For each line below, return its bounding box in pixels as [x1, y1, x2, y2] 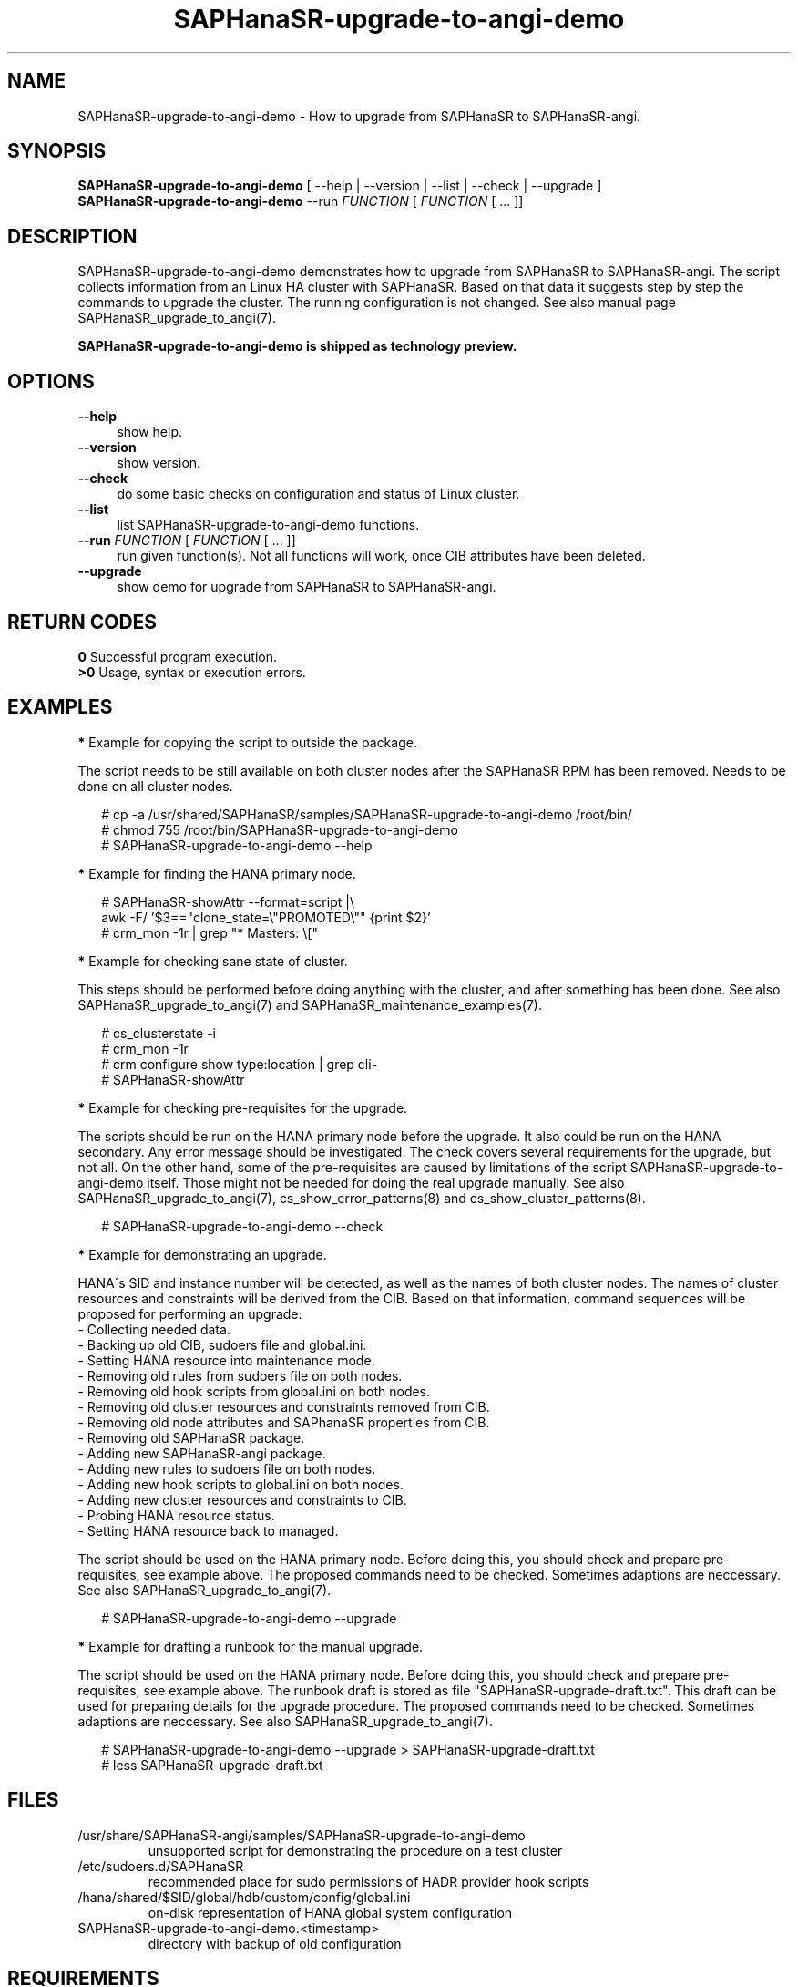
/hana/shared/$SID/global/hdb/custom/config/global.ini [77, 1889, 411, 1905]
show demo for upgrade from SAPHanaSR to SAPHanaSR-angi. [117, 579, 496, 595]
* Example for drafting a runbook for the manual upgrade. [77, 1638, 424, 1654]
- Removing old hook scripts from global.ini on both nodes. [77, 1383, 431, 1399]
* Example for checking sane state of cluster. [77, 952, 348, 969]
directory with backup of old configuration [148, 1935, 402, 1951]
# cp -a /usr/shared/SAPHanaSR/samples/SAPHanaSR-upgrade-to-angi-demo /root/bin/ [101, 806, 632, 822]
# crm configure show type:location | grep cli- [101, 1055, 378, 1072]
